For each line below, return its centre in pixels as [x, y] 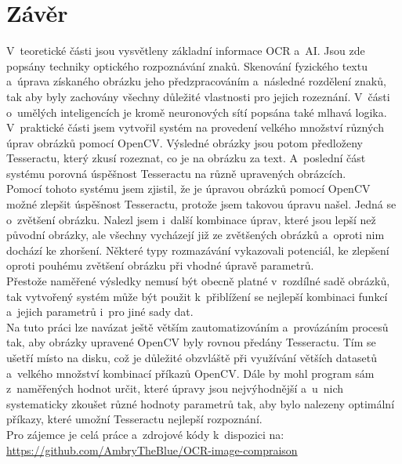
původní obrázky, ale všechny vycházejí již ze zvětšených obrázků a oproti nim [196, 235]
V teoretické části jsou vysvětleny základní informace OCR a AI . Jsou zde [186, 51]
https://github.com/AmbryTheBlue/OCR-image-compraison [152, 449]
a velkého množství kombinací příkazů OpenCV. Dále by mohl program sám [190, 373]
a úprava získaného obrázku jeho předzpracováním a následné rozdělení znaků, [196, 81]
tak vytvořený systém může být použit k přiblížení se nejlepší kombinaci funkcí [197, 296]
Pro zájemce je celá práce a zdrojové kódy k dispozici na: [145, 434]
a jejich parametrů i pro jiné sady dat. [100, 312]
